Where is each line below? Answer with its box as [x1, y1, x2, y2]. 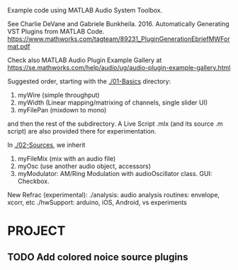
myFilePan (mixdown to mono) [17, 106, 107, 114]
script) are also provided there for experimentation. [7, 127, 157, 135]
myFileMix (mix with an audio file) [17, 155, 116, 163]
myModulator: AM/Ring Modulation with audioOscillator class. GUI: [17, 170, 212, 177]
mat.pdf [7, 42, 30, 50]
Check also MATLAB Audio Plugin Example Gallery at [7, 56, 162, 64]
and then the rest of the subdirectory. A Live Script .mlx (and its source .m [7, 119, 223, 128]
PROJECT [7, 223, 66, 239]
